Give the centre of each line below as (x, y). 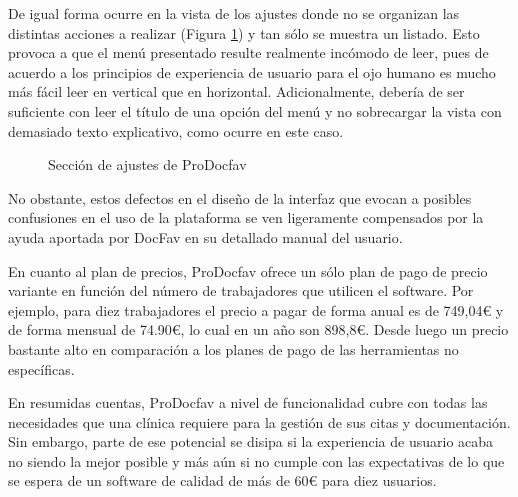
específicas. (41, 368)
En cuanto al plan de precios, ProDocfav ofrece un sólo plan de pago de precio (248, 270)
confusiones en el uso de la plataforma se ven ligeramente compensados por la (246, 217)
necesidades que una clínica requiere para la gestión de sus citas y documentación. (259, 421)
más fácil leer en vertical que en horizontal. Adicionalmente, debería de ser (236, 91)
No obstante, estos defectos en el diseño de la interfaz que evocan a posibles (240, 197)
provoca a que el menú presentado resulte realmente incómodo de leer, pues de (248, 52)
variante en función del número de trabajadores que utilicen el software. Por (241, 290)
